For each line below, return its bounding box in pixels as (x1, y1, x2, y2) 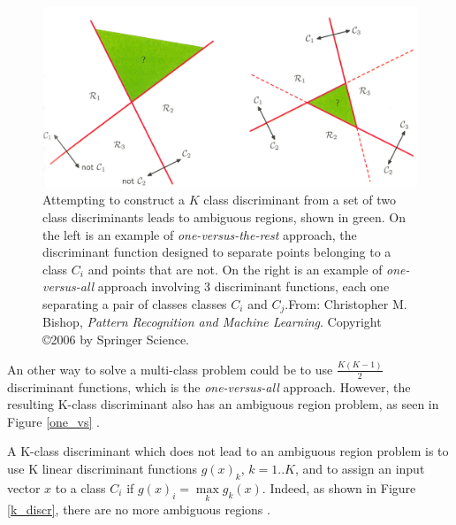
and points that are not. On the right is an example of (87, 259, 383, 278)
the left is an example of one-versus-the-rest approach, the (42, 225, 357, 243)
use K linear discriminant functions (7, 459, 197, 478)
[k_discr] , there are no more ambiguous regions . (7, 500, 270, 519)
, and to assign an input (294, 459, 425, 478)
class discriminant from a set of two (203, 190, 397, 209)
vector (7, 478, 41, 497)
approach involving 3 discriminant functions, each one (97, 277, 390, 296)
